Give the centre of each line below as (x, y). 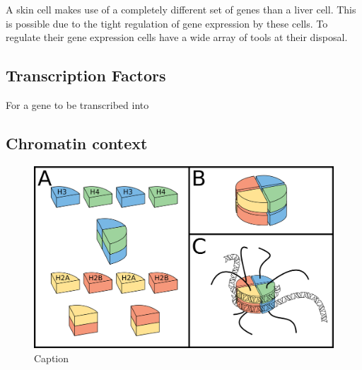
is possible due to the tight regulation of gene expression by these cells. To (167, 23)
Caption (52, 358)
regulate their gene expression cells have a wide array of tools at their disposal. (177, 37)
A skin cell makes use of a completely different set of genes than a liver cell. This (181, 9)
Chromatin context (77, 143)
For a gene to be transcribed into (77, 104)
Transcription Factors (86, 75)
